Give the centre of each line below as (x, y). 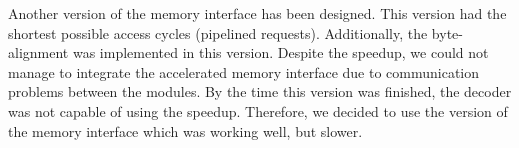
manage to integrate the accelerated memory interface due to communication (244, 71)
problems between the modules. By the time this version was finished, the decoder (260, 91)
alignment (38, 52)
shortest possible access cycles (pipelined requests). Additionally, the (218, 32)
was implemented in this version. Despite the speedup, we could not (280, 52)
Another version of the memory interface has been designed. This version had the (257, 13)
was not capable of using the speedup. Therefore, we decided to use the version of (258, 110)
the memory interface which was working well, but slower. (185, 130)
